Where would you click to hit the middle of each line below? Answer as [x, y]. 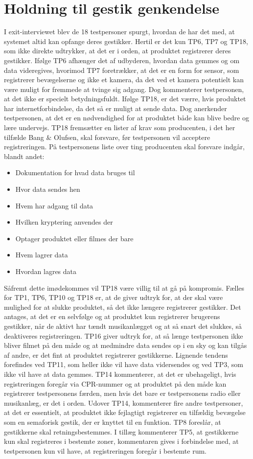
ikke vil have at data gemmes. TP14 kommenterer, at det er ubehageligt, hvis [120, 374]
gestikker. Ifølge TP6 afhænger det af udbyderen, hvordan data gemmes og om [122, 60]
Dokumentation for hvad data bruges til [75, 172]
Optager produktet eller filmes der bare [74, 238]
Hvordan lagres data [46, 271]
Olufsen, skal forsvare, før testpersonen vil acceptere [132, 137]
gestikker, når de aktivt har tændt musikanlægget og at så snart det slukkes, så [123, 326]
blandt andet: [24, 156]
